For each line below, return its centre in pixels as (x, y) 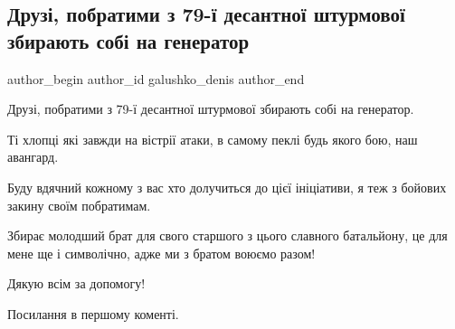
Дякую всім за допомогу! (76, 283)
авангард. (33, 157)
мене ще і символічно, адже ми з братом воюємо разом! (161, 253)
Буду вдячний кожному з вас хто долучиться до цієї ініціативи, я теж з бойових (227, 187)
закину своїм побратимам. (79, 205)
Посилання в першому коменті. (93, 313)
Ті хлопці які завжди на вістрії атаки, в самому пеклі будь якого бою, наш (213, 139)
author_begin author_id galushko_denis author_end (156, 78)
